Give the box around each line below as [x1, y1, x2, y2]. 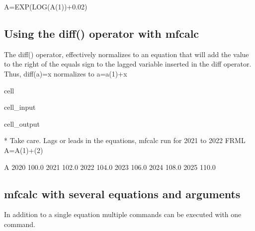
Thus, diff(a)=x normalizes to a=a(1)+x [4, 68, 127, 78]
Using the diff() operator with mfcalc [4, 25, 199, 41]
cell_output [4, 118, 40, 129]
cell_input [4, 102, 36, 112]
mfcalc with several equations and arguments [4, 186, 241, 201]
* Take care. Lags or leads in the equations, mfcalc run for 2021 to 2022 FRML [4, 135, 246, 146]
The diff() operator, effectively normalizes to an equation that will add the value [4, 49, 249, 59]
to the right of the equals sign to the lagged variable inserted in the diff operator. [4, 59, 252, 69]
